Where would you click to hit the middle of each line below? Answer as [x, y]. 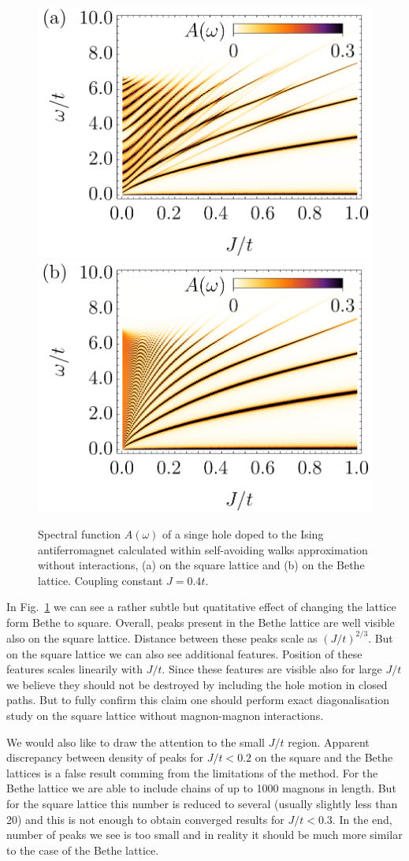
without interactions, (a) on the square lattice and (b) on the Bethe [201, 565]
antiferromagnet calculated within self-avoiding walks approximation [203, 549]
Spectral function [80, 533]
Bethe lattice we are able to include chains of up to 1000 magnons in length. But [201, 788]
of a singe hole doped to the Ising [243, 533]
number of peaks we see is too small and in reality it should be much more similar [204, 835]
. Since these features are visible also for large [272, 669]
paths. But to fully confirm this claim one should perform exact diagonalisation [198, 700]
